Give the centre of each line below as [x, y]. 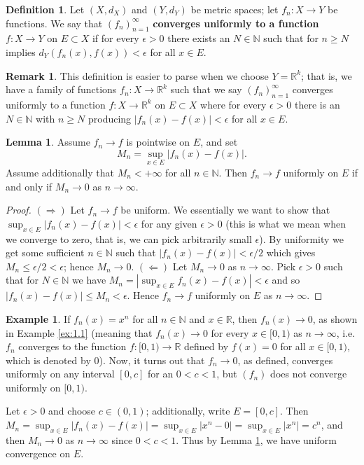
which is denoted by [48, 360]
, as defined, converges [285, 360]
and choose [72, 411]
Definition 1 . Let [45, 9]
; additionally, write [188, 411]
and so [286, 280]
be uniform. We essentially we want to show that [225, 210]
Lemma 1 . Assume [48, 142]
